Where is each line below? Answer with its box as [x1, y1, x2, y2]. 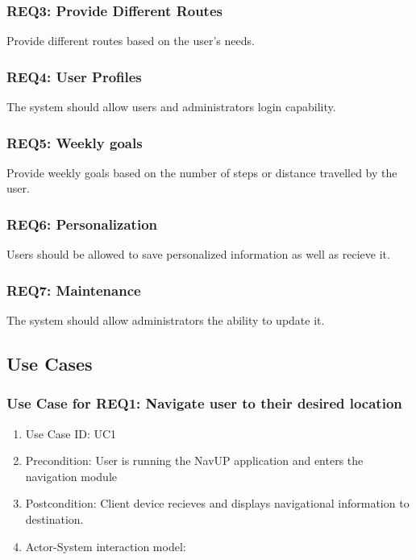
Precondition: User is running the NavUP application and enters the [25, 452, 364, 469]
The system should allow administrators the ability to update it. [6, 312, 325, 329]
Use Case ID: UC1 [25, 425, 117, 442]
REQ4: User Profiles [6, 66, 142, 86]
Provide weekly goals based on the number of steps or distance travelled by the [6, 164, 397, 180]
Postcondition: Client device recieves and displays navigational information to [25, 495, 410, 512]
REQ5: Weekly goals [6, 132, 143, 152]
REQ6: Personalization [6, 214, 157, 234]
